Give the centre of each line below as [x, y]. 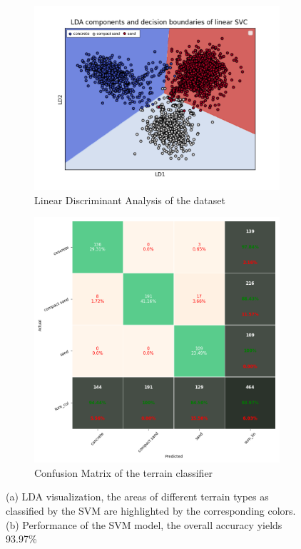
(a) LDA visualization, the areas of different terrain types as [137, 497]
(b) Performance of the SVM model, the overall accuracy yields [144, 524]
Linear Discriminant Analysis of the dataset [130, 200]
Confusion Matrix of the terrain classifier [124, 472]
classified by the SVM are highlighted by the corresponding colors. [151, 510]
